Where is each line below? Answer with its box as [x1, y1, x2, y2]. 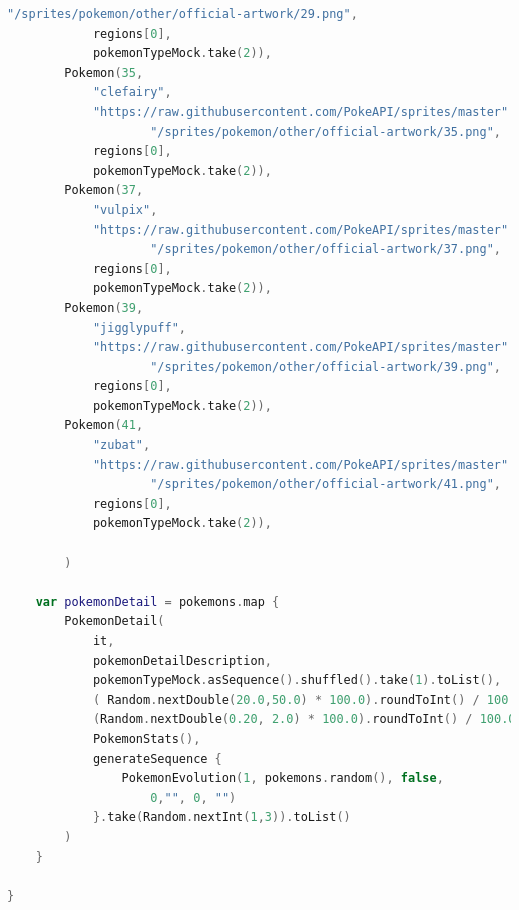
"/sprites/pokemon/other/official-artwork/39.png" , [150, 359, 501, 374]
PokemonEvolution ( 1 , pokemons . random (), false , [121, 771, 444, 786]
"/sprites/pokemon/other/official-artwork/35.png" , [150, 124, 501, 139]
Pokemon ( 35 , [64, 65, 144, 80]
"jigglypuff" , [92, 320, 186, 335]
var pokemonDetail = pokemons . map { [35, 594, 280, 609]
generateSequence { [92, 751, 222, 766]
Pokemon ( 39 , [64, 300, 144, 315]
